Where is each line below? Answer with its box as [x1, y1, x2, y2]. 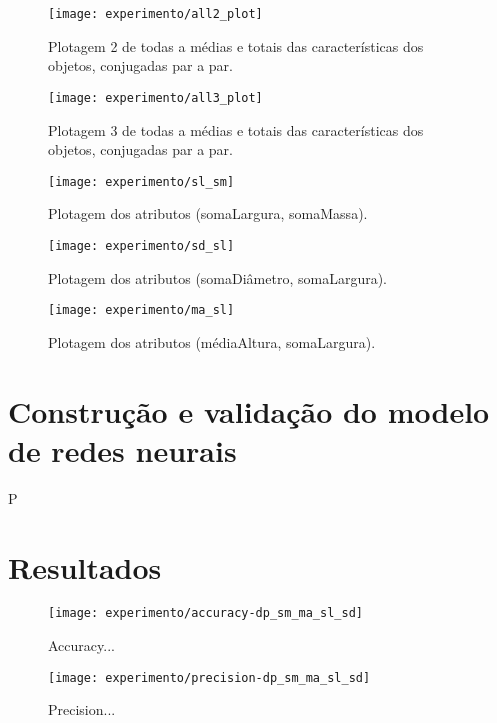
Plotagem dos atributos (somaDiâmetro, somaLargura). [48, 267, 387, 288]
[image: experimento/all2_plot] [48, 7, 263, 21]
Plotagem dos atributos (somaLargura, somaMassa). [48, 203, 368, 224]
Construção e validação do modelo [8, 390, 490, 431]
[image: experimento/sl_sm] [48, 174, 235, 189]
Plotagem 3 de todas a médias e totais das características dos [48, 119, 424, 140]
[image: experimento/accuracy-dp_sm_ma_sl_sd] [48, 606, 363, 621]
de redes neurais [8, 429, 237, 470]
